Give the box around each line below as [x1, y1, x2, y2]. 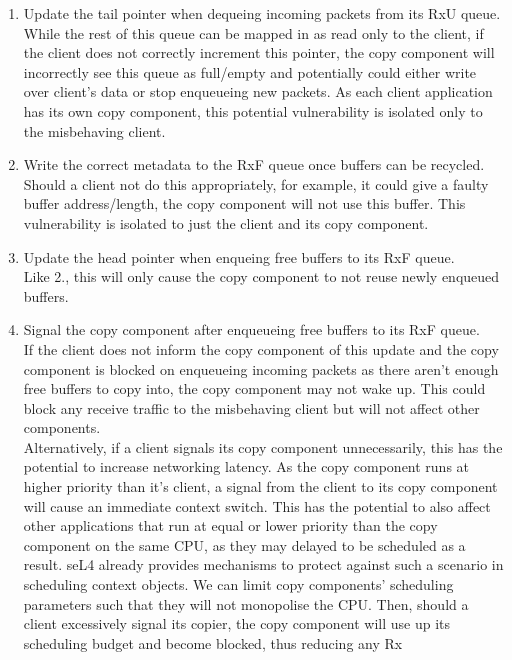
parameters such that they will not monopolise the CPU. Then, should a [23, 593, 469, 614]
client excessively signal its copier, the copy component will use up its [23, 613, 451, 634]
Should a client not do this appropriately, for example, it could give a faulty [23, 173, 489, 194]
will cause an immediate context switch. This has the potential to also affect [23, 495, 491, 516]
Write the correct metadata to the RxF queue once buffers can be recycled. [23, 154, 485, 175]
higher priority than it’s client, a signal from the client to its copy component [23, 476, 498, 497]
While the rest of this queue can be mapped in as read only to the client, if [23, 22, 484, 43]
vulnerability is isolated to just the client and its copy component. [23, 212, 429, 233]
